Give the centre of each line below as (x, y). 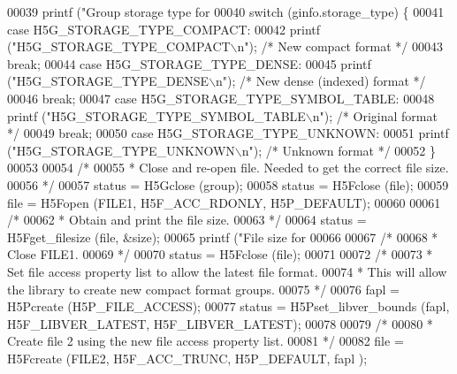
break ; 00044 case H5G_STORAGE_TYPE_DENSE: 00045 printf (189, 63)
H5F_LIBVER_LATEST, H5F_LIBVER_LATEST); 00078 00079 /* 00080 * (220, 323)
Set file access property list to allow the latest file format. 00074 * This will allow (227, 271)
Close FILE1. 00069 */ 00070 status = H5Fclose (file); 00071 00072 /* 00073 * (220, 254)
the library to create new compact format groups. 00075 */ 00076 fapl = (203, 289)
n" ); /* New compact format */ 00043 (340, 46)
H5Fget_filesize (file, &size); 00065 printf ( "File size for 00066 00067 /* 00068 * (223, 237)
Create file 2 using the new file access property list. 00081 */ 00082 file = (206, 341)
